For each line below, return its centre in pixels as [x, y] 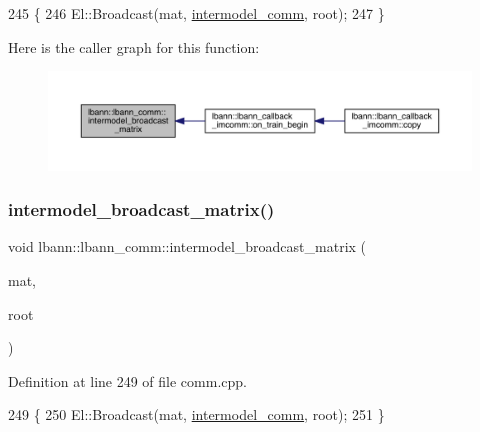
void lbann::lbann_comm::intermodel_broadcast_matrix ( [187, 246]
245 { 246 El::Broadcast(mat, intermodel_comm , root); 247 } [196, 13]
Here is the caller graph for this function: [134, 46]
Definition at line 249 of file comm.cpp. [127, 380]
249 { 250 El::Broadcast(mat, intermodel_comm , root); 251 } [196, 414]
